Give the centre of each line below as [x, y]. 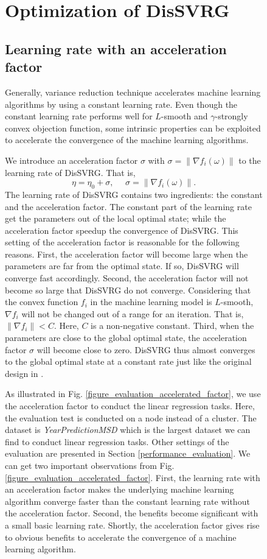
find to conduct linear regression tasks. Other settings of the [117, 441]
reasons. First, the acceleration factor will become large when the [127, 254]
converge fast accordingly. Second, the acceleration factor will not [127, 278]
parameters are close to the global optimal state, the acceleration [126, 338]
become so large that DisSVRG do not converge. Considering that [128, 290]
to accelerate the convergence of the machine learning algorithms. [127, 140]
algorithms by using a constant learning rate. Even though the [121, 104]
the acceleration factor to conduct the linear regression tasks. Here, [130, 406]
